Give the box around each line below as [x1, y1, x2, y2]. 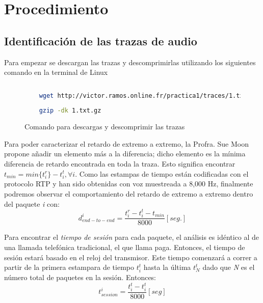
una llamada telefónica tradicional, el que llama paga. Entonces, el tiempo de [4, 242, 245, 253]
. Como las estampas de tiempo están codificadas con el [75, 168, 249, 179]
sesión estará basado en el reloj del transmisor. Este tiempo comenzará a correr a [4, 252, 257, 262]
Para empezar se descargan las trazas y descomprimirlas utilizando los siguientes [4, 57, 256, 67]
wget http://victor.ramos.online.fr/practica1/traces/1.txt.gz [39, 92, 258, 99]
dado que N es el [202, 262, 255, 272]
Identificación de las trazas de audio [4, 33, 197, 48]
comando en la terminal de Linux [4, 67, 108, 77]
